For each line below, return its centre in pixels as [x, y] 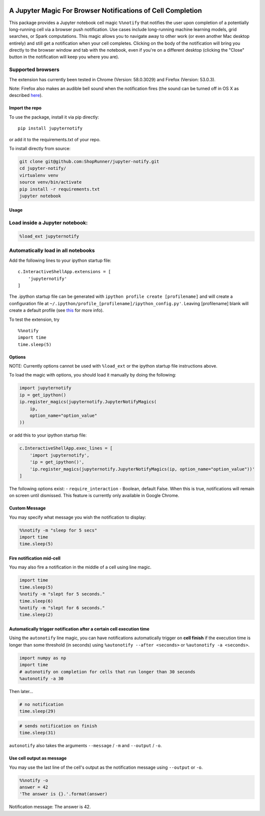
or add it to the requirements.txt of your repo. [55, 139]
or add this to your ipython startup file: [48, 435]
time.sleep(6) [36, 601]
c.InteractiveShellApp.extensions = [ [65, 272]
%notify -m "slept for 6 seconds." [62, 608]
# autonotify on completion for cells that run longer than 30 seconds [107, 672]
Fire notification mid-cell [35, 558]
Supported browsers [34, 70]
